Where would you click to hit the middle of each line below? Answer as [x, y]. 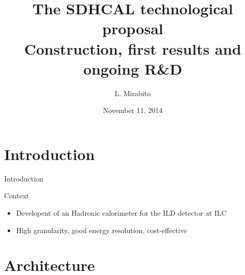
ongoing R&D [133, 68]
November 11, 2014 [133, 110]
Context [17, 196]
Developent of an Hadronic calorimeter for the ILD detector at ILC [121, 213]
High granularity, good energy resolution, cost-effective [102, 230]
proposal [133, 28]
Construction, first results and [133, 48]
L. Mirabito [133, 93]
